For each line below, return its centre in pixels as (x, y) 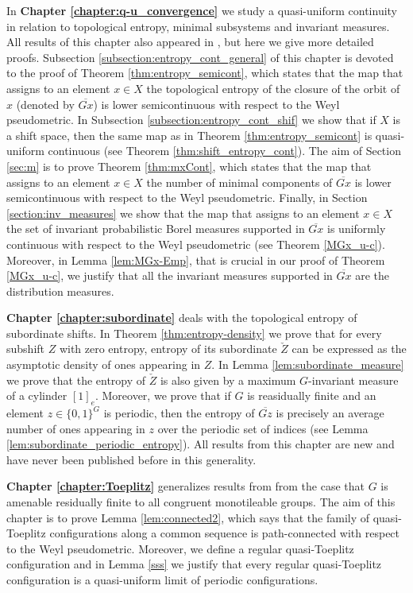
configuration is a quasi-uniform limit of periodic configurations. (162, 579)
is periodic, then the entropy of (179, 413)
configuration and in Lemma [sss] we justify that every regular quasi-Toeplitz (194, 564)
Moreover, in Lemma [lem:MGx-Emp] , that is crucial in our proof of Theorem (196, 260)
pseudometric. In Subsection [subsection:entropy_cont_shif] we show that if (191, 120)
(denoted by (45, 104)
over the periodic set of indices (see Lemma (263, 428)
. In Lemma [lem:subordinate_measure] (308, 364)
